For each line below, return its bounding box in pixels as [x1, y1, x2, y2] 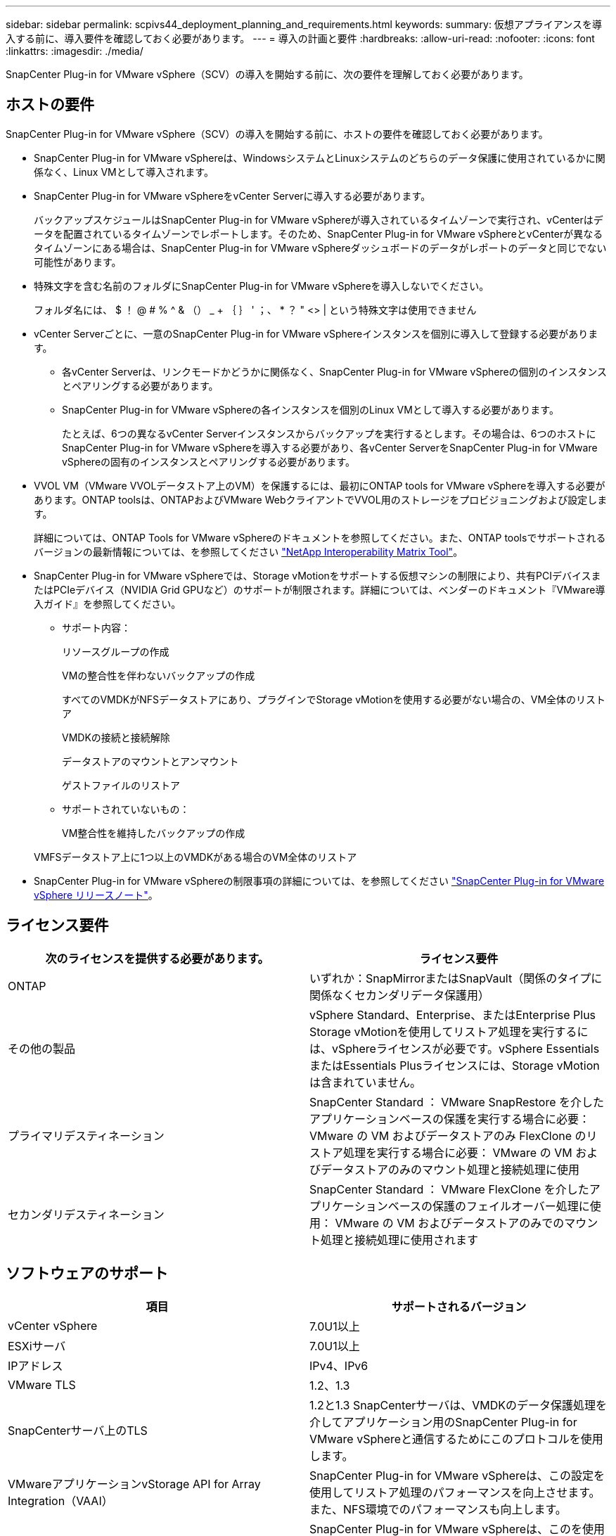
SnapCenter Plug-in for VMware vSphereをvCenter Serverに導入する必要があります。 [34, 189, 431, 202]
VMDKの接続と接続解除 [62, 731, 170, 743]
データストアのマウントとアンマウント [62, 755, 239, 767]
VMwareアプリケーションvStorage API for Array [8, 1476, 261, 1491]
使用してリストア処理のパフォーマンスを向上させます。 [309, 1485, 601, 1499]
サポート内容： [62, 621, 131, 634]
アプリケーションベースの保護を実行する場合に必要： [309, 1111, 590, 1126]
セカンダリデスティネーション [8, 1207, 165, 1222]
